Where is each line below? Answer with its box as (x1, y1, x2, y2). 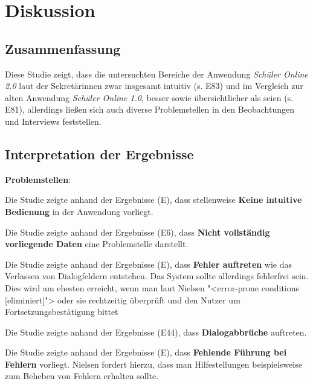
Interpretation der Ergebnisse (5, 144, 194, 163)
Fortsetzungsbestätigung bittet (5, 305, 118, 318)
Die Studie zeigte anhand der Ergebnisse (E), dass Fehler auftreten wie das (5, 257, 292, 270)
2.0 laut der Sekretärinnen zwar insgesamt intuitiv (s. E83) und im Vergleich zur (5, 79, 303, 92)
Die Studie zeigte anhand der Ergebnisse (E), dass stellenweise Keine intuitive (5, 193, 302, 206)
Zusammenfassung (5, 39, 121, 58)
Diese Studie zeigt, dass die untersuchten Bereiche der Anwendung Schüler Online (5, 67, 308, 80)
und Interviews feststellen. (5, 114, 102, 127)
